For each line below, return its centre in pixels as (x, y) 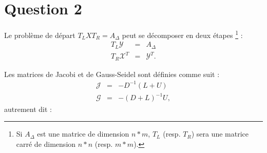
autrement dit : (28, 109)
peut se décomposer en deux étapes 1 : (182, 34)
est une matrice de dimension (83, 134)
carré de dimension (46, 144)
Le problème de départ (40, 35)
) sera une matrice (220, 134)
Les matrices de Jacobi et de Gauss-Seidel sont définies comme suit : (112, 74)
